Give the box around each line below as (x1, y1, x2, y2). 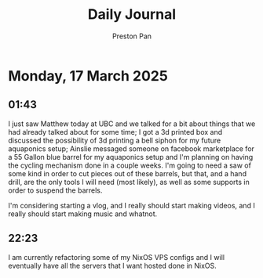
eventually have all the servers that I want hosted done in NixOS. (8, 261, 217, 270)
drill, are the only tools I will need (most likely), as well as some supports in (8, 177, 250, 186)
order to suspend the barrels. (8, 186, 103, 195)
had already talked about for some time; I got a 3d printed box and (8, 127, 223, 136)
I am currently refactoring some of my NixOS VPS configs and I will (8, 252, 225, 262)
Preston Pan (112, 31, 152, 41)
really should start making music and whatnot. (8, 209, 158, 218)
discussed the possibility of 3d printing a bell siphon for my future (8, 135, 221, 145)
